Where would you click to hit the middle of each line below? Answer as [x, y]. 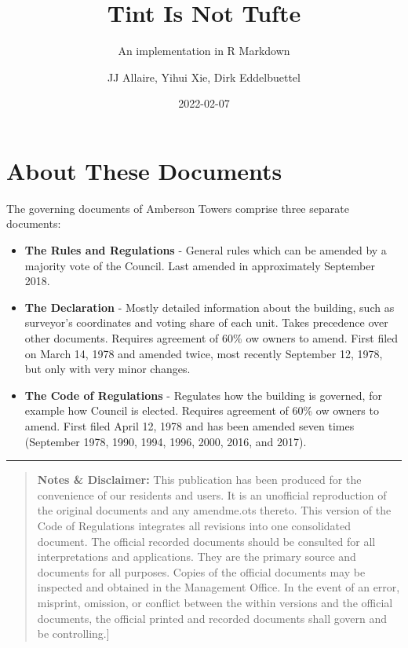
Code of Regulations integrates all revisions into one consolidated [194, 525]
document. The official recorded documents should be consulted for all [206, 541]
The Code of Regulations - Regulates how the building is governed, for [203, 395]
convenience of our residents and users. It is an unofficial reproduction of [212, 494]
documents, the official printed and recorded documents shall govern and [212, 618]
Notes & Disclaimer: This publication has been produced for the [199, 480]
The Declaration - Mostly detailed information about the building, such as [209, 307]
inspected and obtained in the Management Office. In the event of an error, [219, 587]
